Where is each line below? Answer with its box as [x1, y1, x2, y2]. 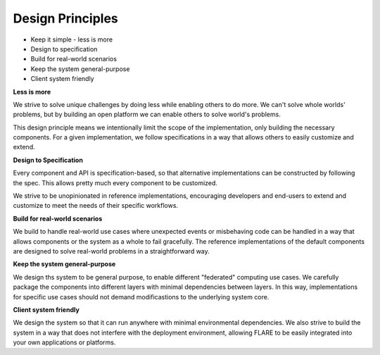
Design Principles [13, 11, 119, 26]
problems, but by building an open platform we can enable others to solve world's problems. [13, 110, 281, 119]
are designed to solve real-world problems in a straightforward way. [13, 247, 210, 255]
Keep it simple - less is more [30, 35, 113, 44]
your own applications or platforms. [13, 338, 116, 347]
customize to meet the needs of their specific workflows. [13, 201, 179, 210]
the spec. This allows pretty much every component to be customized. [13, 178, 218, 187]
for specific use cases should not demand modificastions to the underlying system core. [13, 292, 270, 301]
